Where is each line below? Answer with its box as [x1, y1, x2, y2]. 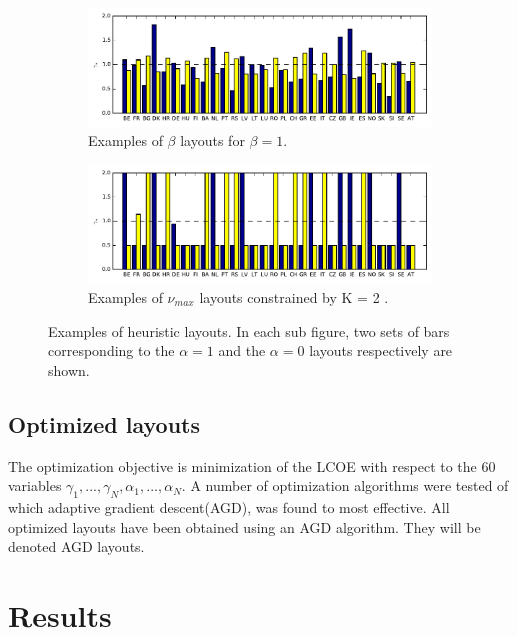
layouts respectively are [309, 340, 453, 361]
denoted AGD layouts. [8, 536, 145, 557]
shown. [48, 359, 90, 380]
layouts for [180, 130, 245, 151]
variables [8, 475, 62, 496]
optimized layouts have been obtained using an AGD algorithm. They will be [8, 516, 481, 537]
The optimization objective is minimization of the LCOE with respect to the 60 [8, 455, 496, 476]
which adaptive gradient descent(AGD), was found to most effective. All [8, 497, 450, 517]
